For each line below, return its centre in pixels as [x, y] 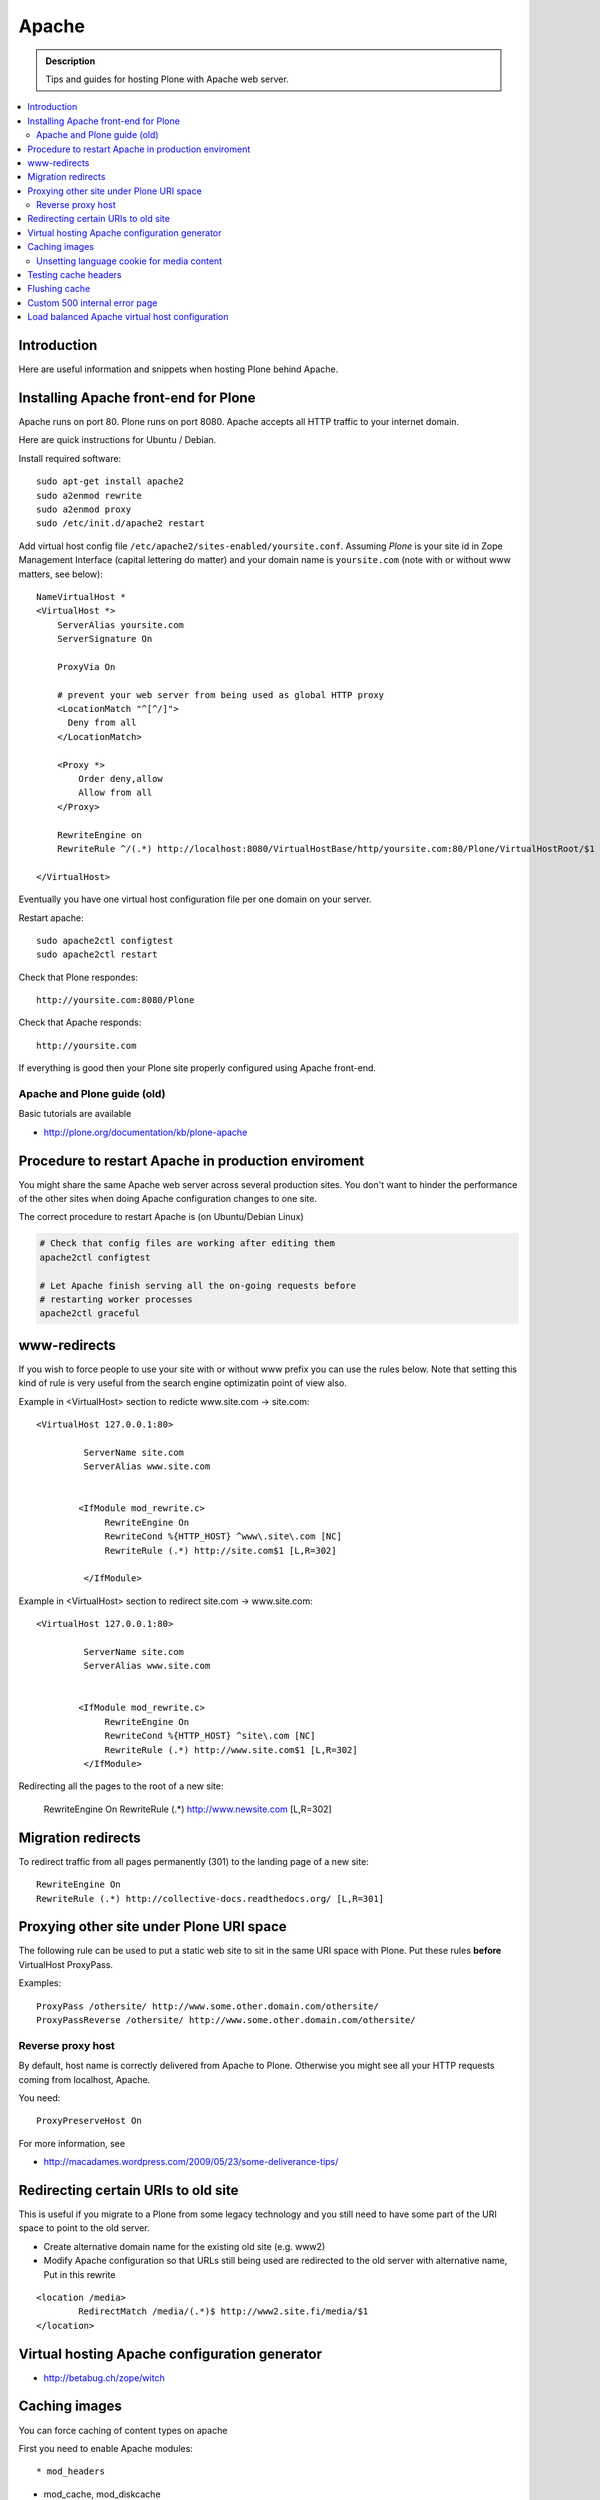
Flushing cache [59, 289]
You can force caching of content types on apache [123, 2430]
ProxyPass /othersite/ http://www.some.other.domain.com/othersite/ [207, 2006]
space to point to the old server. [84, 2228]
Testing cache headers [74, 275]
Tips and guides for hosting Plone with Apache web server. [167, 79]
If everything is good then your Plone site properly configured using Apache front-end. [197, 1068]
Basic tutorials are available [75, 1114]
